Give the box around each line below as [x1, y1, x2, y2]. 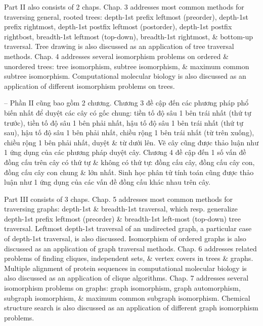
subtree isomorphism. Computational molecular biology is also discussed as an [4, 71, 246, 81]
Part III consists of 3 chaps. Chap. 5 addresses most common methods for [4, 193, 233, 204]
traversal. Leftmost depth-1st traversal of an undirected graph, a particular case [4, 223, 252, 234]
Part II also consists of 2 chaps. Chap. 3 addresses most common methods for [4, 2, 244, 12]
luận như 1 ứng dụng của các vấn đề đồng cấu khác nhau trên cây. [4, 177, 211, 187]
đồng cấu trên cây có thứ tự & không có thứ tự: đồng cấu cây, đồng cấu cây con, [4, 156, 255, 167]
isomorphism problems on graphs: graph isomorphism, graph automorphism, [4, 283, 241, 293]
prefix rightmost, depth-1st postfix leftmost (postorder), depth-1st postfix [4, 21, 232, 32]
